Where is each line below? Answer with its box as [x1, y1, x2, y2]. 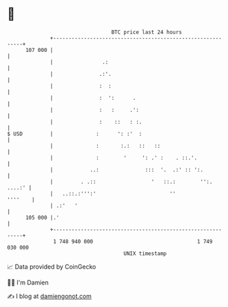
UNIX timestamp [123, 250, 167, 257]
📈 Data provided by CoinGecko [7, 263, 97, 271]
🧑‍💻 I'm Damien [7, 278, 49, 286]
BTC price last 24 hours [111, 29, 183, 36]
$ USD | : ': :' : [7, 130, 142, 137]
